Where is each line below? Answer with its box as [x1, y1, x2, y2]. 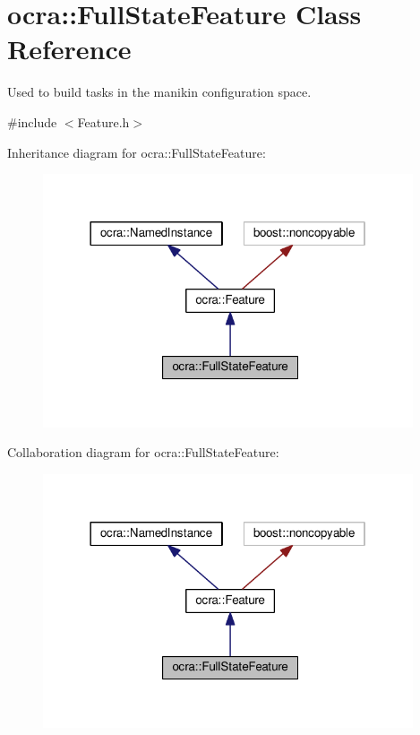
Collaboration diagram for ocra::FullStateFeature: [7, 443, 279, 462]
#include [7, 112, 57, 131]
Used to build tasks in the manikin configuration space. [7, 82, 312, 101]
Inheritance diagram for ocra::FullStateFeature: [7, 143, 266, 161]
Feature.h [77, 112, 130, 131]
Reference [7, 30, 132, 67]
